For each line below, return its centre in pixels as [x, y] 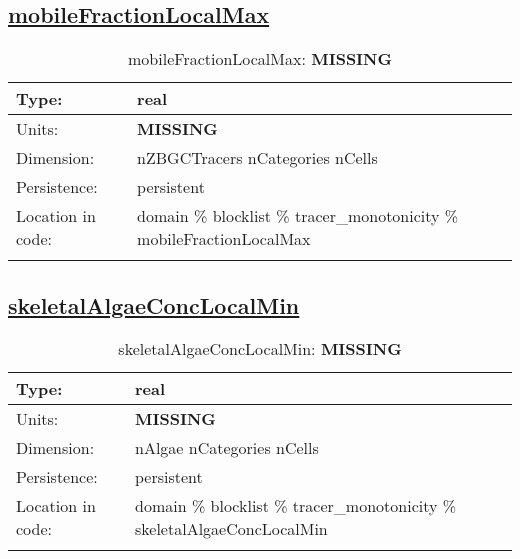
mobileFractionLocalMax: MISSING [260, 59]
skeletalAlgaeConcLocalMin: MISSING [260, 349]
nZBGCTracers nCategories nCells [257, 158]
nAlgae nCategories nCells [227, 448]
